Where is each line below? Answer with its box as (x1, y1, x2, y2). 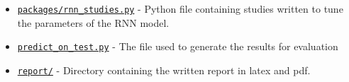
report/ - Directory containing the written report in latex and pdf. (17, 62, 311, 77)
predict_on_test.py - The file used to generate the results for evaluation (17, 39, 338, 54)
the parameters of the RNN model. (17, 15, 170, 30)
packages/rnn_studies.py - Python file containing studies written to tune (17, 1, 343, 16)
